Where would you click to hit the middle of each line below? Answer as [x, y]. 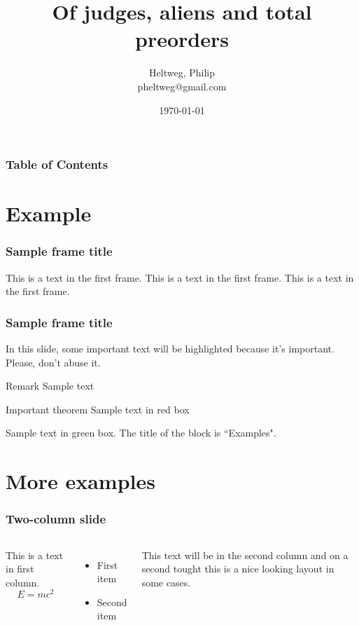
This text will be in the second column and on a [245, 555]
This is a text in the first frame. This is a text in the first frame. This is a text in [180, 277]
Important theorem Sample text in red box [98, 409]
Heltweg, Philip [182, 73]
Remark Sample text [50, 386]
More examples [80, 481]
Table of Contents [57, 164]
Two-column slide [56, 519]
